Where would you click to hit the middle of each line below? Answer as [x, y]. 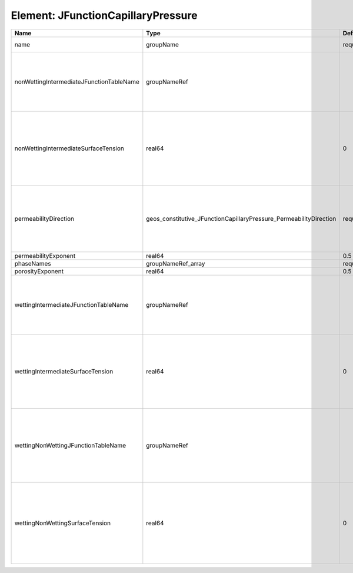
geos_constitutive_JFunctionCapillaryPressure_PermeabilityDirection [241, 218]
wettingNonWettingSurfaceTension [63, 523]
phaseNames [33, 263]
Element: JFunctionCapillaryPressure [104, 15]
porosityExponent [39, 271]
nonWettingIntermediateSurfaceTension [69, 148]
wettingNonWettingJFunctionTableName [70, 445]
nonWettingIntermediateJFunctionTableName [77, 81]
